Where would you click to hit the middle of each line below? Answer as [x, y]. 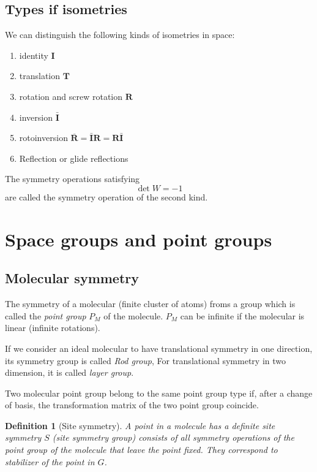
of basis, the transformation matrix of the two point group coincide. [132, 405]
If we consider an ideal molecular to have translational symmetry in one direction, [159, 348]
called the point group [46, 315]
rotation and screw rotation [71, 96]
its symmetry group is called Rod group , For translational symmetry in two [145, 360]
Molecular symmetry [72, 278]
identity [34, 55]
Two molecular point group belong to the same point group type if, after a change [159, 393]
